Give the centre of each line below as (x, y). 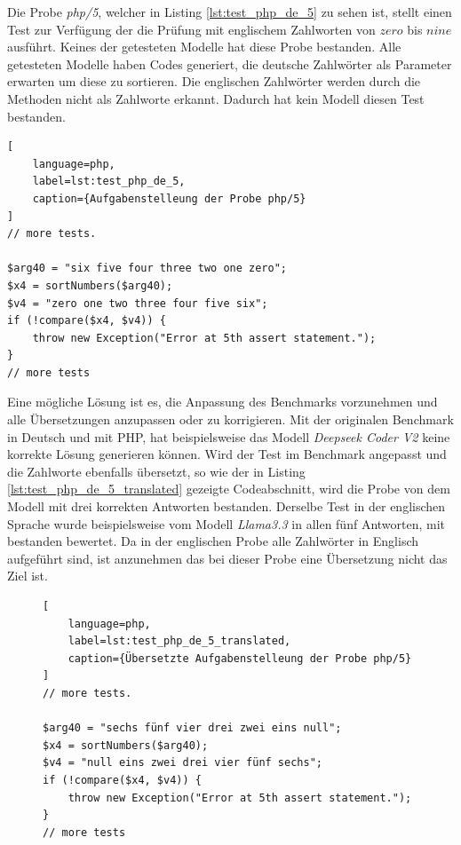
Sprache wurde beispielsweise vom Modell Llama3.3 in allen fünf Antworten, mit (227, 523)
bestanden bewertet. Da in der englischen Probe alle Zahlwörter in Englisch (213, 541)
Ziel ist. (28, 576)
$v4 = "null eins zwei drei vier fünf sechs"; (183, 763)
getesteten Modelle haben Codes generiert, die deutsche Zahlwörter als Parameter (230, 63)
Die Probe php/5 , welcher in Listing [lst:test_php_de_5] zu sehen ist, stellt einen (230, 12)
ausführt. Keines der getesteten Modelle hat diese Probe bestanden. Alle (204, 47)
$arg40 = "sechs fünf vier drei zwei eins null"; (192, 728)
